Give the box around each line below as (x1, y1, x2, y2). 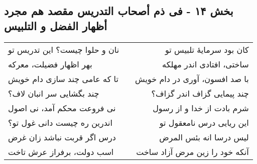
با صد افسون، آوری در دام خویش (135, 72, 249, 85)
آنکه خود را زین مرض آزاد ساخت (136, 145, 249, 157)
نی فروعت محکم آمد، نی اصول (8, 102, 116, 114)
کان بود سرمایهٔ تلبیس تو (165, 43, 249, 55)
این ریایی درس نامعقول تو (159, 116, 249, 128)
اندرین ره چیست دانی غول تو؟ (8, 116, 112, 128)
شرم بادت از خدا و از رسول (153, 102, 249, 114)
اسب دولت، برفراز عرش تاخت (8, 145, 114, 157)
